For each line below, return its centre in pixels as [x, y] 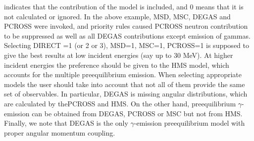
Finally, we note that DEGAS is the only [66, 123]
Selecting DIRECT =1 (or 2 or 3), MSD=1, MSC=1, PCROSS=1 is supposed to [127, 45]
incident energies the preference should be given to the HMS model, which [117, 65]
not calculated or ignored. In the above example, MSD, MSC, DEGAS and [117, 16]
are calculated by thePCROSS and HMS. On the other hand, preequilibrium [120, 103]
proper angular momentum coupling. [60, 132]
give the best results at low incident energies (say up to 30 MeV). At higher [119, 55]
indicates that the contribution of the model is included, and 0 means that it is [124, 6]
